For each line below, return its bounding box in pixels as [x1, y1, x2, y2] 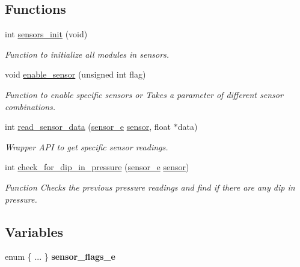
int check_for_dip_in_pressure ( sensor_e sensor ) [5, 161, 189, 173]
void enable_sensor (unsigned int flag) [5, 68, 146, 81]
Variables [5, 222, 64, 241]
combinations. [5, 100, 56, 112]
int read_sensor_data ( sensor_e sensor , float [5, 120, 171, 133]
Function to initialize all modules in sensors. [5, 48, 170, 60]
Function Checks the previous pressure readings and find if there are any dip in [5, 180, 295, 193]
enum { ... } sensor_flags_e [5, 250, 116, 263]
